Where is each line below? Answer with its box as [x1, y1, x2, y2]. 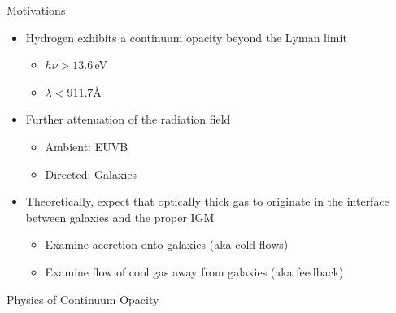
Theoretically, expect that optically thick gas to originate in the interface [25, 193, 389, 210]
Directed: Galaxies [45, 165, 137, 182]
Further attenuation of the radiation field [25, 111, 231, 128]
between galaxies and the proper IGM [25, 208, 215, 225]
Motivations [7, 2, 66, 18]
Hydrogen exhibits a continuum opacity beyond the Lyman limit [25, 28, 347, 46]
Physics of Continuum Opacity [7, 290, 159, 307]
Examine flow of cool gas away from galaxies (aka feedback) [45, 263, 344, 280]
